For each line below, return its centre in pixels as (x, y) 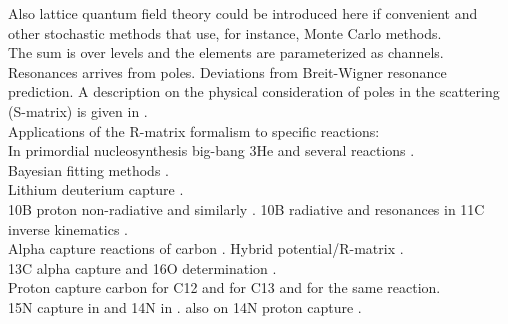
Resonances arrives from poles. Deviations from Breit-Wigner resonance (227, 71)
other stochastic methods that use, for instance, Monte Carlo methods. (225, 32)
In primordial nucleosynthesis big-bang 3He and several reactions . (211, 150)
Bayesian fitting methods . (88, 169)
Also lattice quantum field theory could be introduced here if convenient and (243, 13)
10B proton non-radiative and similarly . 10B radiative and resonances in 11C (246, 208)
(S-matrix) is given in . (78, 110)
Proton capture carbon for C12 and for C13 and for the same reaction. (224, 287)
